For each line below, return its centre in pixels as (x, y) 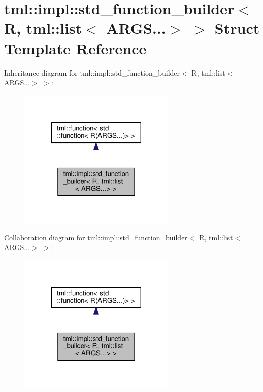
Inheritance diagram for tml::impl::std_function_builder (92, 72)
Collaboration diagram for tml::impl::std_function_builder (96, 237)
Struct (237, 28)
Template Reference (75, 48)
